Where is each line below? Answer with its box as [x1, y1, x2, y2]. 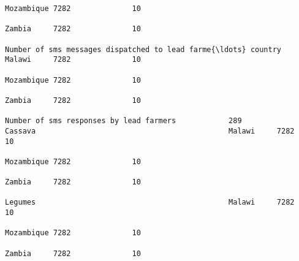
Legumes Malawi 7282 [5, 198, 295, 207]
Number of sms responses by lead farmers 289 [5, 116, 242, 126]
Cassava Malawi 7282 [5, 126, 295, 135]
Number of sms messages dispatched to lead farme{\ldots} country [5, 45, 282, 54]
